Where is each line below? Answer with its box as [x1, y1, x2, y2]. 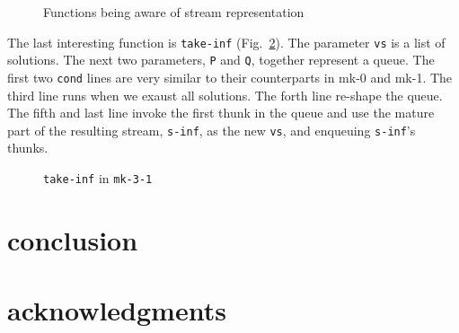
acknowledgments [7, 292, 226, 329]
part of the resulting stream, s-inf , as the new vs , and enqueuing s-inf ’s [7, 120, 416, 139]
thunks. [7, 138, 49, 157]
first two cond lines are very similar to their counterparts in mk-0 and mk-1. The [7, 67, 453, 86]
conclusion [7, 221, 138, 258]
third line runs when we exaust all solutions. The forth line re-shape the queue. [7, 85, 443, 104]
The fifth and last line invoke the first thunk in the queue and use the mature [7, 103, 435, 122]
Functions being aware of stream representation [43, 3, 305, 21]
